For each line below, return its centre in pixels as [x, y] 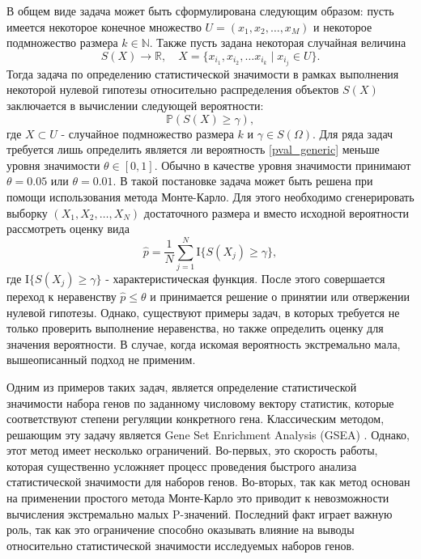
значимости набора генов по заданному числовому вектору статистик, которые [200, 402]
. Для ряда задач [353, 133]
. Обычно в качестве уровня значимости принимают [283, 165]
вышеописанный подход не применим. [101, 360]
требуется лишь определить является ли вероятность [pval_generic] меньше [193, 149]
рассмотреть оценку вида [68, 229]
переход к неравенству [62, 296]
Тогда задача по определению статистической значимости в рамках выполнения [203, 73]
